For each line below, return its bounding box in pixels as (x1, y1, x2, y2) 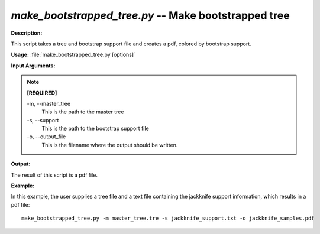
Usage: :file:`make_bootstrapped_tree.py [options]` (11, 51, 136, 58)
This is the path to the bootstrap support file (41, 125, 149, 132)
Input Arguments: (11, 62, 56, 69)
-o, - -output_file (27, 133, 66, 140)
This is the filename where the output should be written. (41, 141, 178, 148)
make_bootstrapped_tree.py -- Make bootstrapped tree (11, 9, 290, 22)
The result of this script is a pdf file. (11, 171, 98, 178)
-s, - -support (27, 116, 59, 123)
